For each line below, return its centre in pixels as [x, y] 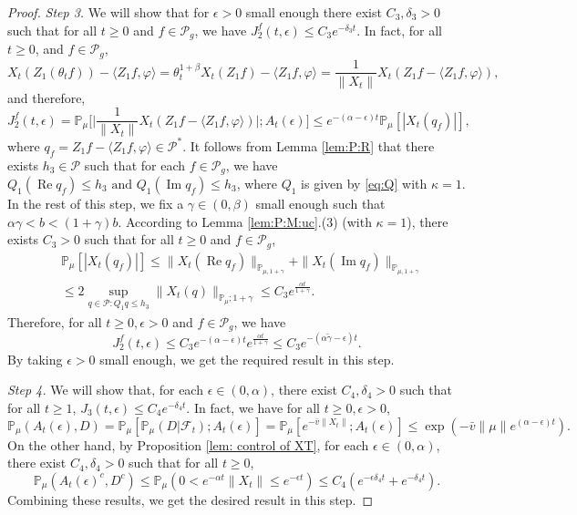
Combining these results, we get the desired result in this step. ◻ [191, 499]
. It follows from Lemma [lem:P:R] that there [309, 145]
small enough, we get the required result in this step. [247, 359]
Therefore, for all [55, 321]
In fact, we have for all [257, 407]
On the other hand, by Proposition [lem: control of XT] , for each [188, 444]
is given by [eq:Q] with [364, 183]
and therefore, [46, 97]
